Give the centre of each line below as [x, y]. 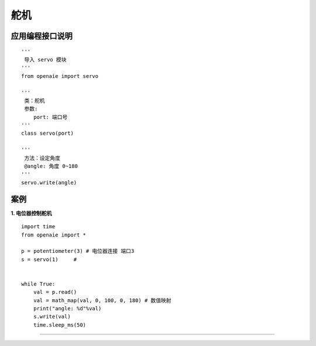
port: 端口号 [50, 117]
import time [38, 227]
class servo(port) [48, 133]
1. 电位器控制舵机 [31, 213]
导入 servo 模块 [45, 59]
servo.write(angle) [49, 182]
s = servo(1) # [49, 259]
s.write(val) [52, 317]
